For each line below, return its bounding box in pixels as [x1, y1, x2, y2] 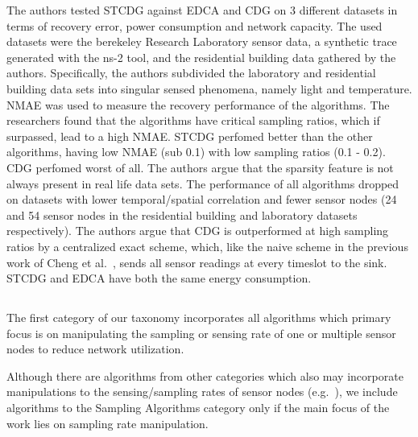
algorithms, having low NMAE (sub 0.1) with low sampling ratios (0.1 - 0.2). [6, 143, 386, 160]
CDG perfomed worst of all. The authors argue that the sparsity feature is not [6, 159, 394, 175]
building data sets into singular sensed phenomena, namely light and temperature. [6, 80, 412, 97]
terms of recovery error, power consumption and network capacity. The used [6, 17, 383, 34]
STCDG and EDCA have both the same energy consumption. [6, 270, 312, 287]
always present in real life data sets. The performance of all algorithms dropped [6, 175, 399, 192]
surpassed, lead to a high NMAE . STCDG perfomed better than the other [6, 127, 373, 144]
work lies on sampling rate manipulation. [6, 414, 209, 431]
